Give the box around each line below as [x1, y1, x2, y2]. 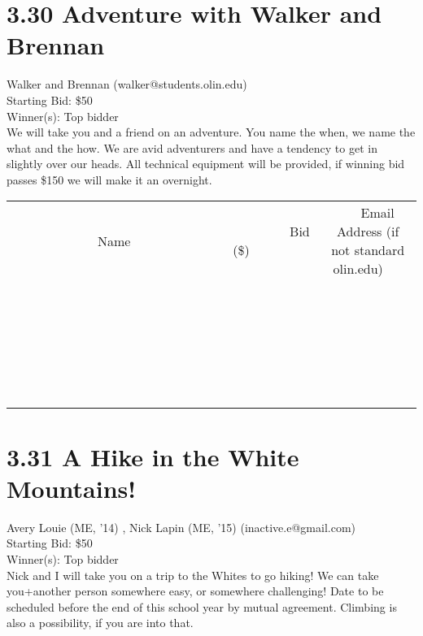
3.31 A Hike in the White [7, 439, 299, 473]
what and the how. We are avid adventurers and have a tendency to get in [7, 139, 377, 156]
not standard [331, 240, 405, 260]
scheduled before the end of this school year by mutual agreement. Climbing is [7, 598, 397, 615]
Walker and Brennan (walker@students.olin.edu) [7, 76, 247, 93]
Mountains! [7, 471, 137, 504]
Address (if [337, 222, 399, 241]
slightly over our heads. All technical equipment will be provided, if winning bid [7, 155, 405, 172]
